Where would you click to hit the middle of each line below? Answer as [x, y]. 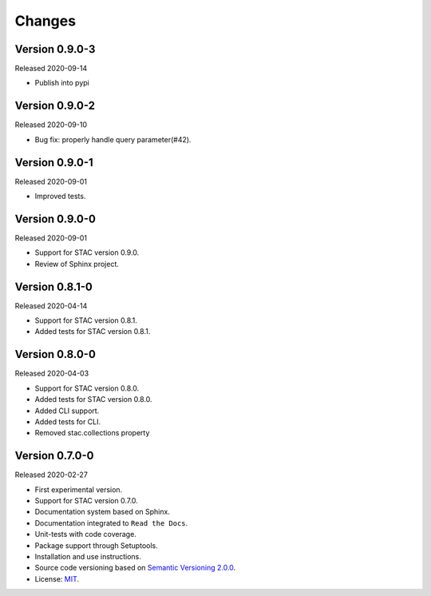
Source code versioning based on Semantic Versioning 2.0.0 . [135, 568]
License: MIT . [57, 578]
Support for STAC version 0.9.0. [87, 252]
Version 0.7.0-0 [54, 456]
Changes [45, 21]
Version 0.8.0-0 [55, 354]
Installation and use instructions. [88, 556]
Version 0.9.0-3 [55, 49]
